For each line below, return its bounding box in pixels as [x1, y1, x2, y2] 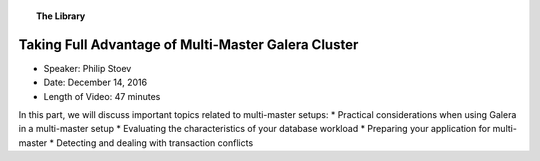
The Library [36, 10, 86, 22]
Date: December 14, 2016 [43, 76, 148, 89]
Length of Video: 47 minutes [43, 90, 161, 102]
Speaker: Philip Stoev [43, 62, 132, 74]
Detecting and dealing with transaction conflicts [56, 136, 254, 149]
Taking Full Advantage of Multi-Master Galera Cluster [18, 36, 359, 53]
